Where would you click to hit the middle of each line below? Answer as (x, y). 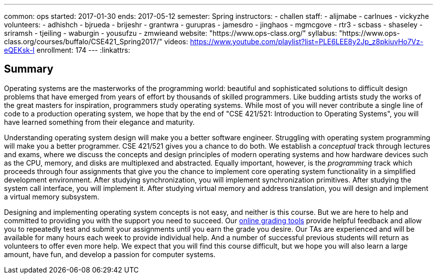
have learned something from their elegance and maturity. (100, 122)
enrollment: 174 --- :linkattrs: (83, 50)
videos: (176, 42)
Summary (29, 69)
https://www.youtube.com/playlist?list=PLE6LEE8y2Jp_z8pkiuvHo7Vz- (307, 42)
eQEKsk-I (19, 50)
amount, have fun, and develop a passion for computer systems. (110, 254)
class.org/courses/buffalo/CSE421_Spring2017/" (83, 42)
